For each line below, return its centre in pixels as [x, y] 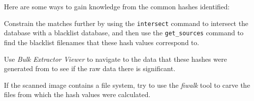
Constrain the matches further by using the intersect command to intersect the [126, 23]
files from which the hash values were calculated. [77, 94]
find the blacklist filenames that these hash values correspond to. [102, 42]
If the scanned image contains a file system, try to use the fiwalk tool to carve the [127, 85]
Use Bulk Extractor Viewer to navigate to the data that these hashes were [115, 59]
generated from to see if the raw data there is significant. [90, 68]
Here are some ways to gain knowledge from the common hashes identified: [117, 6]
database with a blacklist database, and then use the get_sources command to [124, 33]
